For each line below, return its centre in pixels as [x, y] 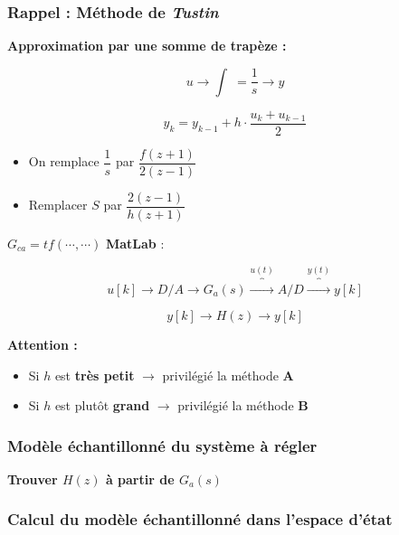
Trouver [33, 479]
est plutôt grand [102, 405]
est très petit [95, 375]
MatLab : [135, 243]
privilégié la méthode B [243, 405]
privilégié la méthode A [228, 375]
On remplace [64, 161]
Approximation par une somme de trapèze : [147, 46]
